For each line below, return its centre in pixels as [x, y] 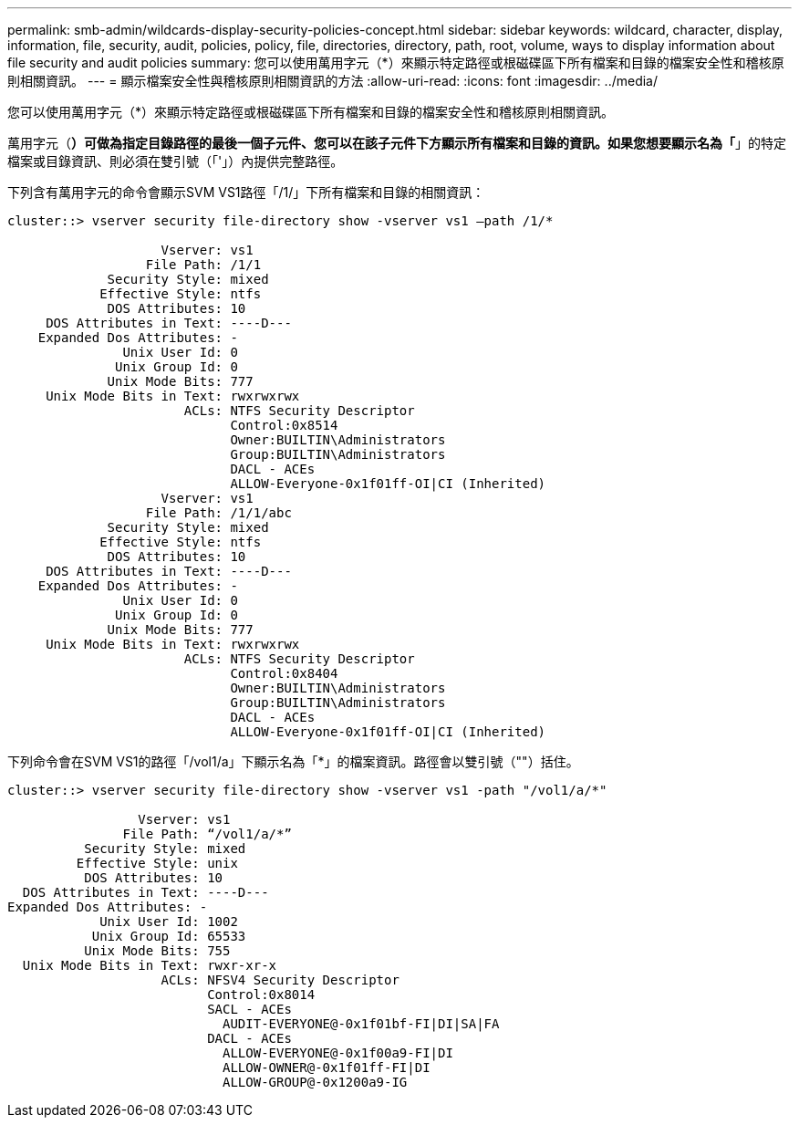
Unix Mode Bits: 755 [157, 951]
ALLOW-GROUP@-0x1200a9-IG [315, 1082]
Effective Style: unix [157, 863]
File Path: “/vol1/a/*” [207, 834]
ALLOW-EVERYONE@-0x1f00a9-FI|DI [338, 1053]
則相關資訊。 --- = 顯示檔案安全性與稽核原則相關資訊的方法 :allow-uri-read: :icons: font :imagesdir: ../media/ [333, 81]
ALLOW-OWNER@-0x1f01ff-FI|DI [327, 1068]
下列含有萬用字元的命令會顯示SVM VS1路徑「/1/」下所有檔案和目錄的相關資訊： [246, 192]
